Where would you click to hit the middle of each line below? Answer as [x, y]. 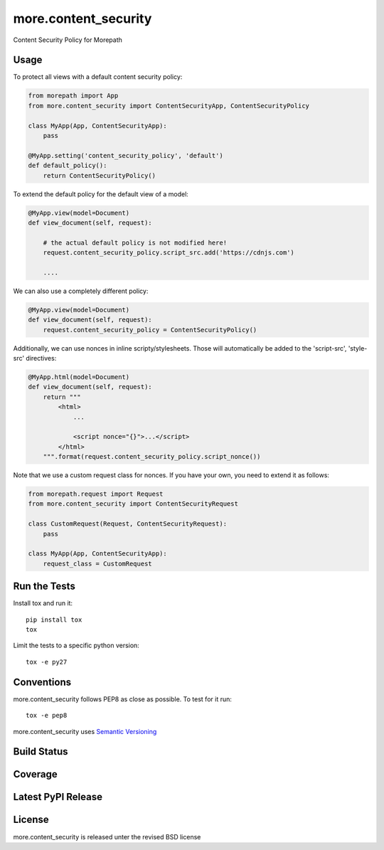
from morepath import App [73, 96]
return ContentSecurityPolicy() [100, 175]
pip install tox [54, 620]
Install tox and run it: [43, 603]
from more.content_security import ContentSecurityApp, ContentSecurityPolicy [169, 106]
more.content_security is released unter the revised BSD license [107, 836]
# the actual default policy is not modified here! [135, 243]
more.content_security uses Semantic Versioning [85, 731]
